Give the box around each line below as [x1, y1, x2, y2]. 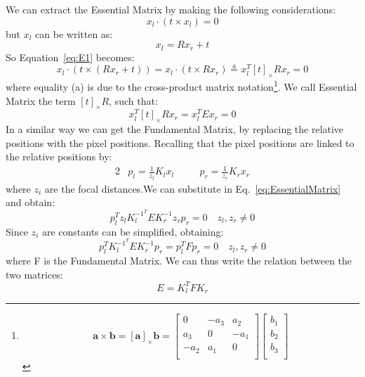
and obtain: [6, 195, 55, 210]
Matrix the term [6, 93, 76, 108]
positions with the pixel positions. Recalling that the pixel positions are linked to [6, 135, 354, 150]
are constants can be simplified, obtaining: [41, 224, 224, 238]
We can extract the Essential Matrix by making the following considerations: [6, 2, 336, 16]
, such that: [109, 93, 158, 108]
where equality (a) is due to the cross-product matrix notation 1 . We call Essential [6, 77, 357, 94]
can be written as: [35, 26, 113, 41]
